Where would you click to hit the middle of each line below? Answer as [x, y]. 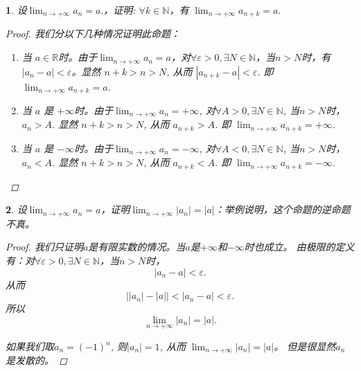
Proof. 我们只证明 [44, 247]
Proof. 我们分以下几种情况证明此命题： [93, 34]
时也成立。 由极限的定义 [299, 247]
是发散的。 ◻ [36, 360]
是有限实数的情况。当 [137, 247]
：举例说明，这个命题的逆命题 [282, 209]
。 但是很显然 [305, 346]
